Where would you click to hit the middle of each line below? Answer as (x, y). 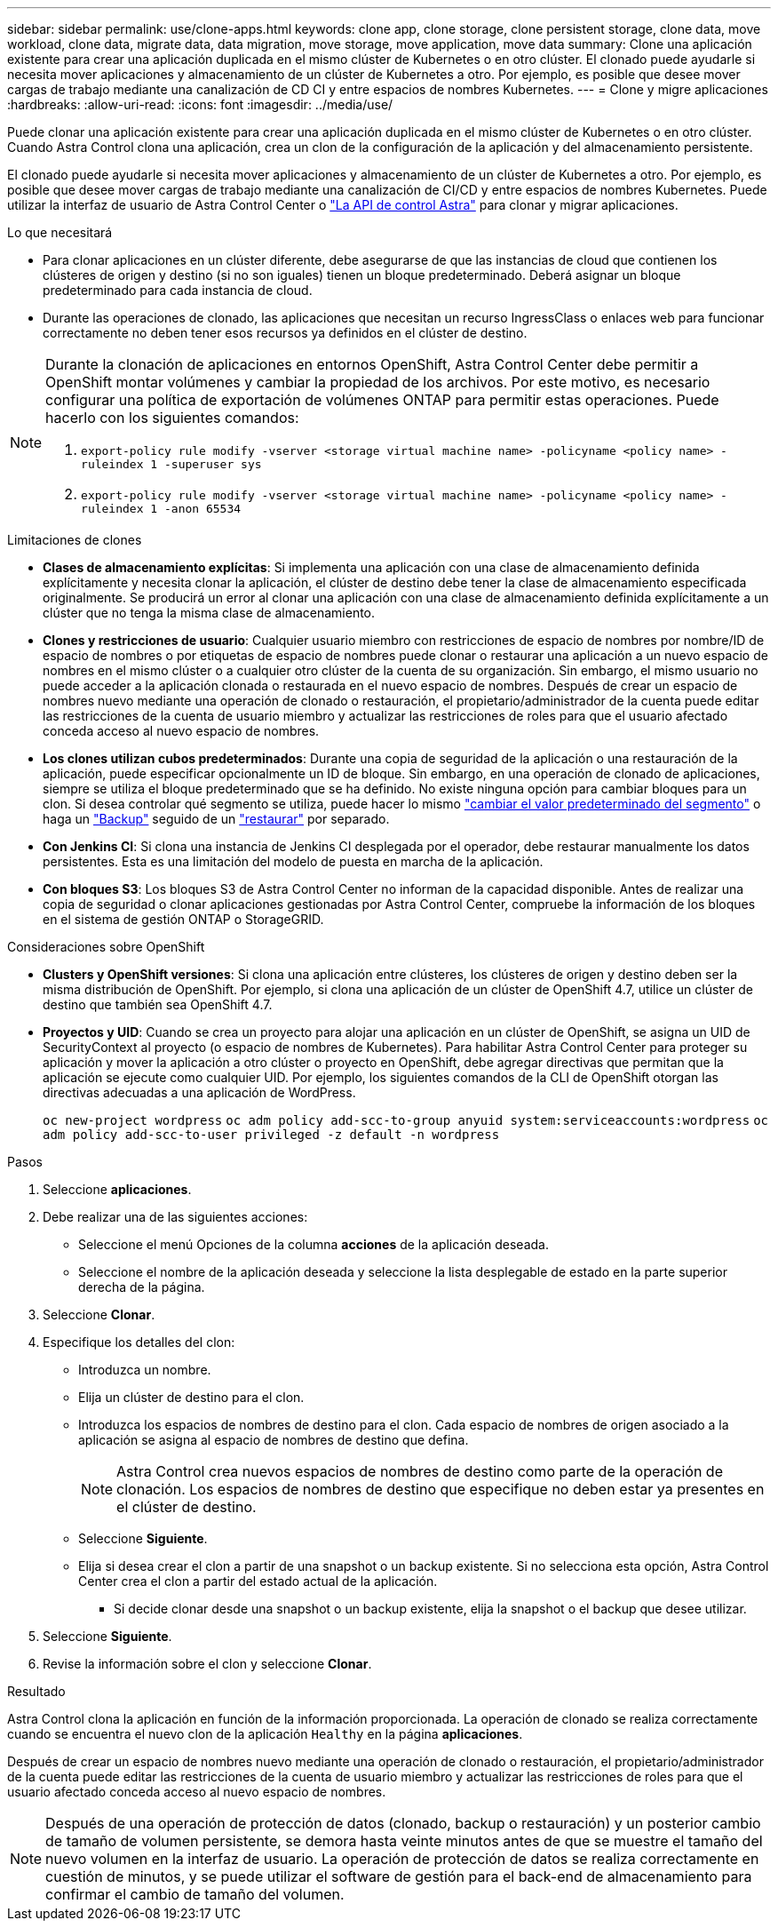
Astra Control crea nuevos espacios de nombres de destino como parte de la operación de (420, 1471)
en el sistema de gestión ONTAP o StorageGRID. (183, 919)
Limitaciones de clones (75, 540)
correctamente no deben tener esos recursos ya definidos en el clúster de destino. (285, 333)
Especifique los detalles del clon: (139, 1342)
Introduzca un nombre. (145, 1370)
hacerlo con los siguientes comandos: (172, 418)
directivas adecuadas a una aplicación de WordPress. (199, 1092)
